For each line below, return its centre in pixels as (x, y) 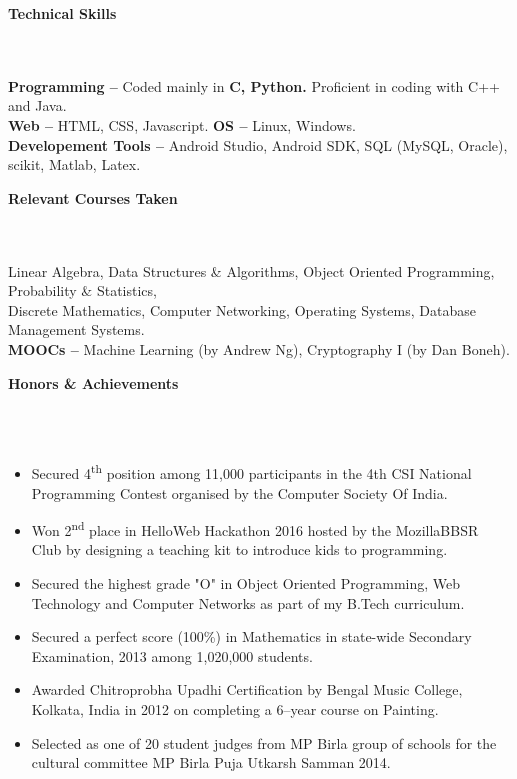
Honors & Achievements (93, 382)
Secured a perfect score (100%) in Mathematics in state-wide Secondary (251, 636)
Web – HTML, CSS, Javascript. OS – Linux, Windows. (182, 124)
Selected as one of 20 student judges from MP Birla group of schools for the (264, 742)
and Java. (37, 105)
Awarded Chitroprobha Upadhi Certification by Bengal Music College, (247, 689)
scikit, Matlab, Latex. (74, 164)
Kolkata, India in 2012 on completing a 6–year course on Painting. (235, 708)
